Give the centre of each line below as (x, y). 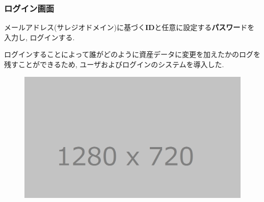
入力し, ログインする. (39, 37)
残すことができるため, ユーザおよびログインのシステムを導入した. (114, 64)
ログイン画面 (29, 8)
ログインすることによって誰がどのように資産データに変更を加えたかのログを (132, 54)
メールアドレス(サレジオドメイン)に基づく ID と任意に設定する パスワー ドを (129, 27)
